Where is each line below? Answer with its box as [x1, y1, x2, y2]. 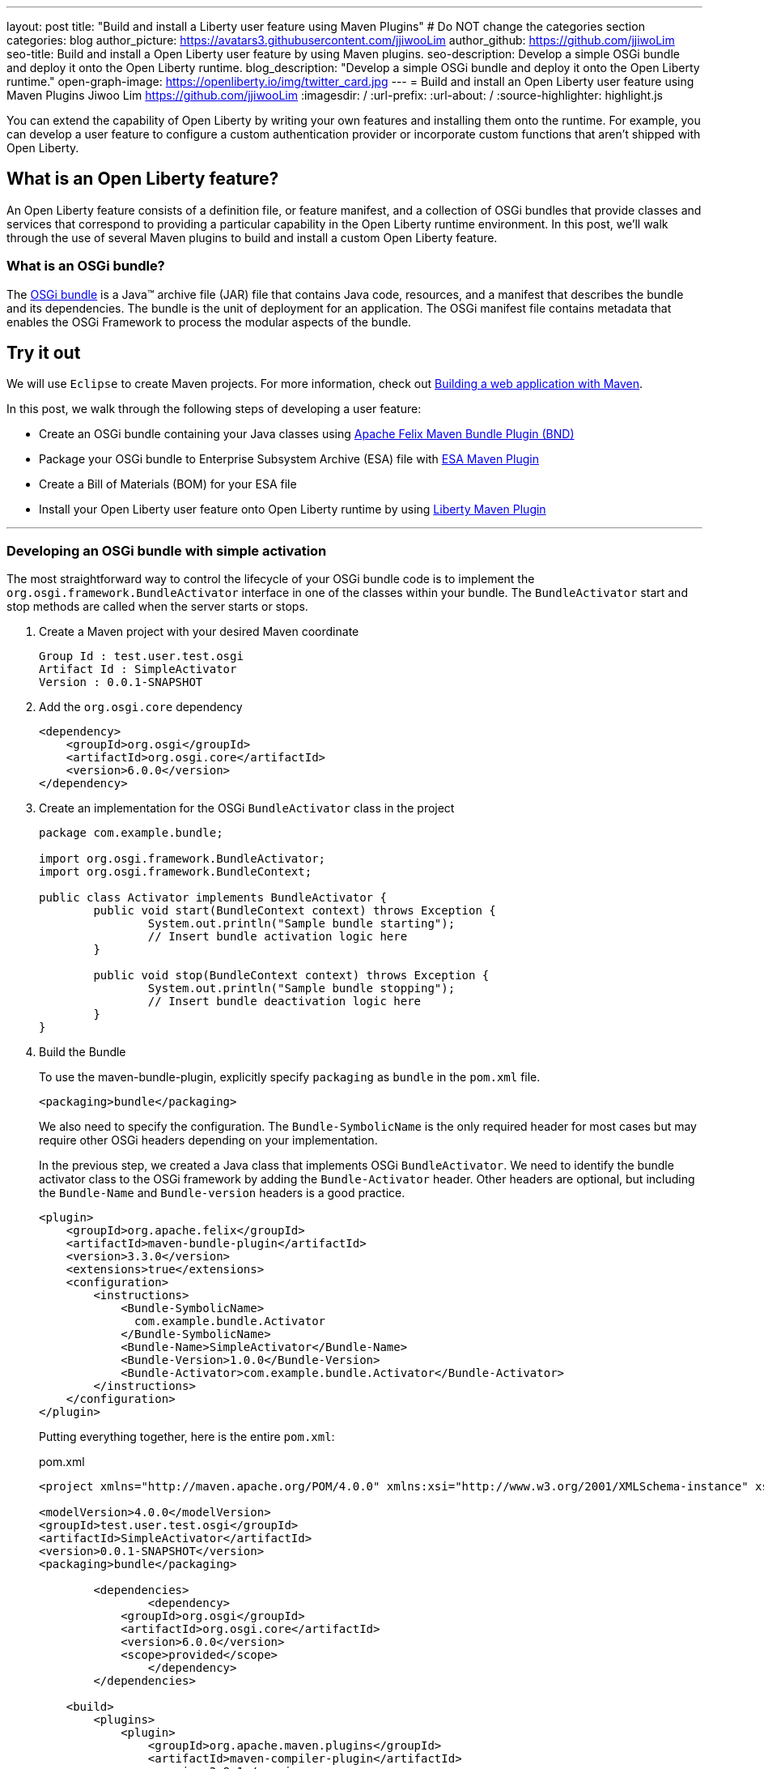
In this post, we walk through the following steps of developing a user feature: [6, 402, 422, 416]
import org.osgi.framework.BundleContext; [39, 865, 312, 879]
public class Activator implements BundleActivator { [39, 891, 387, 905]
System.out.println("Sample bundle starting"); [147, 917, 456, 931]
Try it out [6, 343, 81, 364]
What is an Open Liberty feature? [6, 168, 279, 190]
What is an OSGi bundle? [6, 258, 165, 275]
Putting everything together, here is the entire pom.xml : [39, 1430, 335, 1444]
